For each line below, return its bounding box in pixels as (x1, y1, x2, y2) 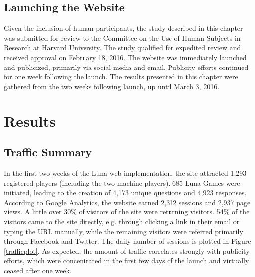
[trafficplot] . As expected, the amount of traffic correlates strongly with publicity (4, 245, 250, 256)
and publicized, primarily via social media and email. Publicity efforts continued (4, 62, 249, 72)
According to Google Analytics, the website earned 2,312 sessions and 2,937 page (4, 197, 251, 207)
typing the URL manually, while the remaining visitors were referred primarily (4, 226, 243, 236)
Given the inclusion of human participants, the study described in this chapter (4, 23, 243, 33)
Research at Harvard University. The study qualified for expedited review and (4, 42, 241, 53)
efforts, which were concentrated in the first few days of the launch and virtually (4, 255, 249, 266)
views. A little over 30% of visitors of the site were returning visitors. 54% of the (4, 207, 250, 217)
